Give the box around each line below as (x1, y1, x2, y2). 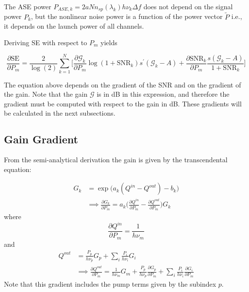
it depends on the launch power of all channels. (4, 21, 144, 31)
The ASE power (4, 1, 51, 11)
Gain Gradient (4, 132, 78, 147)
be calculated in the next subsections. (4, 108, 116, 118)
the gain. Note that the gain (4, 89, 88, 99)
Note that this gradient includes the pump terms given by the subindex (4, 279, 216, 289)
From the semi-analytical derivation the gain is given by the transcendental (4, 155, 228, 165)
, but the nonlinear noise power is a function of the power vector (31, 11, 223, 21)
